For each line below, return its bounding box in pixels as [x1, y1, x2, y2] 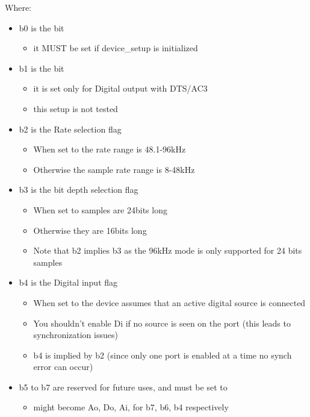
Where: [5, 1, 31, 13]
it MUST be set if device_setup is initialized [33, 42, 198, 54]
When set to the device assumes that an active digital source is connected [33, 296, 306, 309]
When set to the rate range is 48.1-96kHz [33, 143, 186, 155]
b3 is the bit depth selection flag [19, 183, 138, 196]
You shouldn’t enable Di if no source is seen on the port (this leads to [33, 316, 291, 329]
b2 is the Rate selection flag [19, 122, 122, 135]
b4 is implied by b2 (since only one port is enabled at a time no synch [33, 348, 292, 361]
